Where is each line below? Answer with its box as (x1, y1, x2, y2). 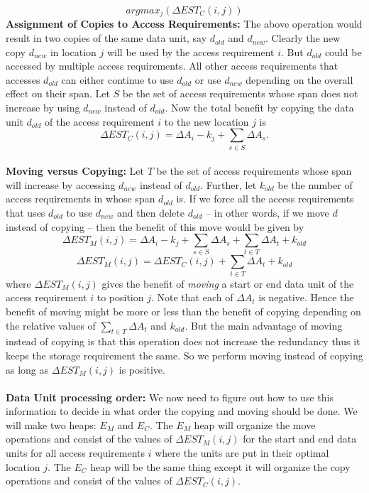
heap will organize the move (194, 417, 316, 432)
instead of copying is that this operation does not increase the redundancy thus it (6, 334, 360, 349)
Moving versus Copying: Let (6, 163, 144, 178)
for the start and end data (243, 431, 357, 446)
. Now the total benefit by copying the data (165, 100, 354, 115)
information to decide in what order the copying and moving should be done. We (6, 403, 358, 418)
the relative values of (6, 318, 96, 332)
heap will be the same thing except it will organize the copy (90, 459, 351, 474)
